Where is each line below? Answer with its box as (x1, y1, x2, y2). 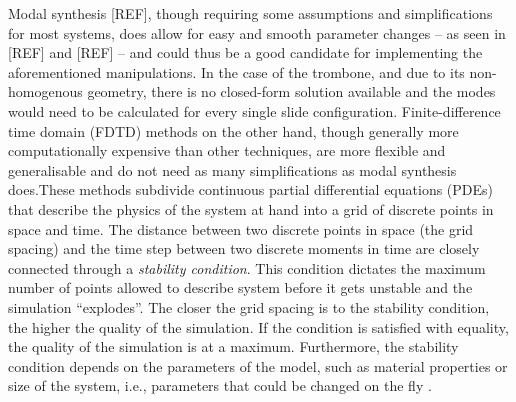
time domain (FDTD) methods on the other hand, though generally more (8, 120, 459, 141)
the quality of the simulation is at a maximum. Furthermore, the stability (8, 336, 459, 357)
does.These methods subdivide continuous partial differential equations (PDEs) (8, 179, 494, 200)
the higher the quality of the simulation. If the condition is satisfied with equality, (8, 316, 509, 337)
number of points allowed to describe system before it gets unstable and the (8, 277, 473, 298)
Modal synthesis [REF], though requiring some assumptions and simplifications (8, 3, 493, 23)
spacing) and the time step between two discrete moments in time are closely (8, 238, 480, 259)
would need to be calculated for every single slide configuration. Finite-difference (8, 100, 501, 121)
